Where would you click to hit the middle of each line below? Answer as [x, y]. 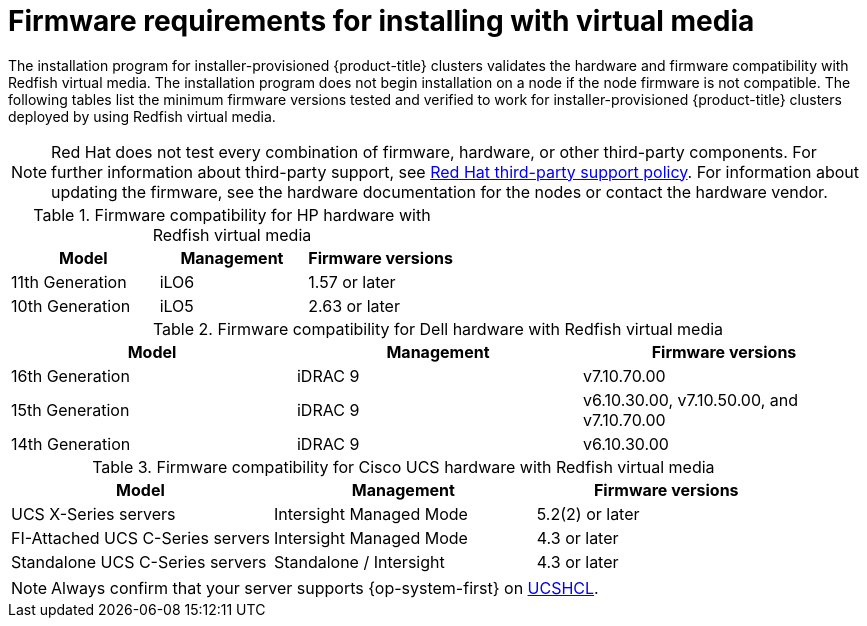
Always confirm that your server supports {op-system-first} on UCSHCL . [325, 587]
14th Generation [71, 443]
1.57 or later [352, 281]
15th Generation [70, 409]
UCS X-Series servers [93, 513]
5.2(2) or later [588, 513]
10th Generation [71, 305]
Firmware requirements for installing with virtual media [381, 21]
